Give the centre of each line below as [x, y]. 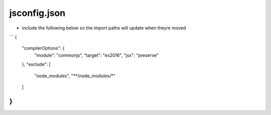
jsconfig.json [37, 13]
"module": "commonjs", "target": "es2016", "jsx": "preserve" [97, 55]
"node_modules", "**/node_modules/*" [75, 76]
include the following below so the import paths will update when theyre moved [104, 28]
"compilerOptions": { [43, 48]
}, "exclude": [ [36, 64]
